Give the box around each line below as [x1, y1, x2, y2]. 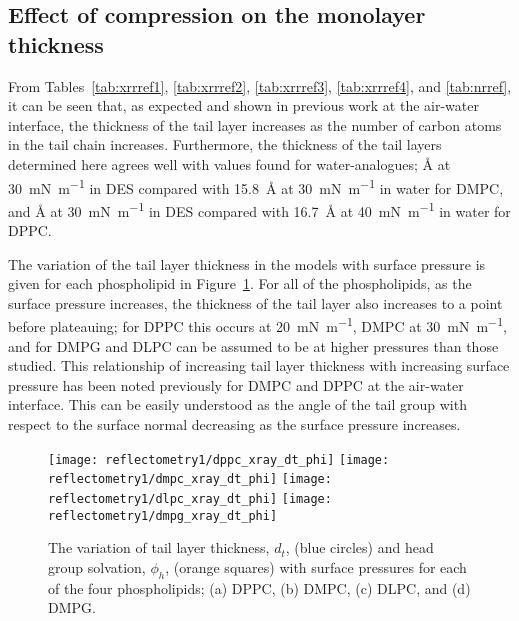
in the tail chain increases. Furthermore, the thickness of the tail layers [8, 134, 442, 155]
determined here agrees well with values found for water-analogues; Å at [8, 153, 451, 174]
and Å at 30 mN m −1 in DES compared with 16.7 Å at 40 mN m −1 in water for [8, 197, 511, 221]
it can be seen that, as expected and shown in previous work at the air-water [8, 95, 479, 116]
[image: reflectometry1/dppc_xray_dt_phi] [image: [48, 452, 390, 467]
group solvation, [48, 556, 146, 577]
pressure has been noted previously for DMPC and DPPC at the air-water [8, 374, 464, 395]
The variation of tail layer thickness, [48, 537, 270, 558]
